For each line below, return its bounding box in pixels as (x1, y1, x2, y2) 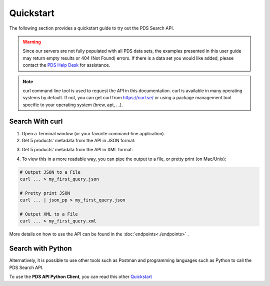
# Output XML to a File (19, 211, 78, 217)
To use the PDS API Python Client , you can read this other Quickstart (9, 273, 152, 280)
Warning (22, 39, 41, 45)
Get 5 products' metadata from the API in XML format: (21, 147, 133, 153)
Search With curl (9, 117, 63, 126)
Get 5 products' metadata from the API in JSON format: (21, 137, 136, 143)
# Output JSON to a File (19, 169, 81, 175)
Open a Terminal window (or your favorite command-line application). (21, 130, 165, 136)
